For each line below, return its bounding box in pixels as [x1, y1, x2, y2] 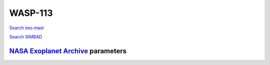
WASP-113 [9, 7, 53, 18]
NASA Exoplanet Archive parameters [9, 47, 127, 55]
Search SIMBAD [9, 34, 42, 40]
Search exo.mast [9, 25, 44, 31]
